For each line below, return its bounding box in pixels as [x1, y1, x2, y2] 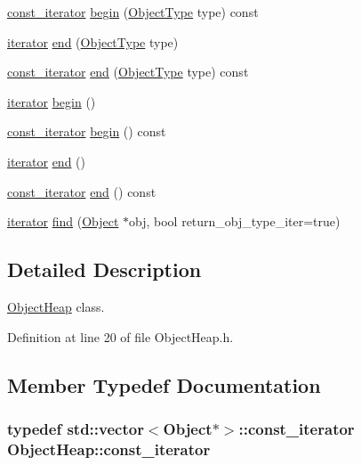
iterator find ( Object [7, 212, 119, 231]
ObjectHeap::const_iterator [7, 437, 211, 460]
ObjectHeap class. [7, 297, 105, 315]
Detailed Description [7, 256, 202, 283]
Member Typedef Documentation [7, 371, 321, 398]
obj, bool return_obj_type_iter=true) [129, 212, 341, 231]
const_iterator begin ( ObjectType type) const [7, 3, 259, 20]
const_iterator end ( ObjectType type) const [7, 62, 249, 81]
